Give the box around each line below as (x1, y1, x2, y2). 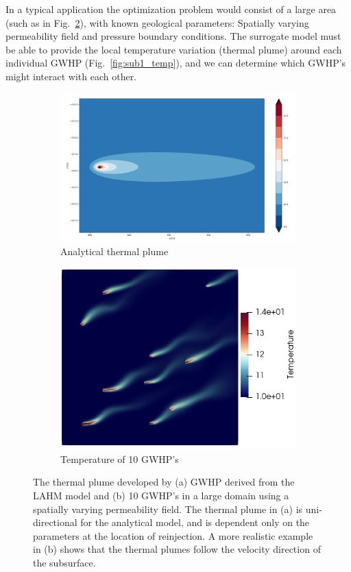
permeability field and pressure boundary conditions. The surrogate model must (5, 29, 341, 43)
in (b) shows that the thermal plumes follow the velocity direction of (33, 542, 321, 556)
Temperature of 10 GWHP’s (60, 451, 179, 466)
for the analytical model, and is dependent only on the (80, 515, 310, 529)
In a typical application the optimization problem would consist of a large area (5, 2, 337, 16)
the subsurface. (33, 556, 96, 569)
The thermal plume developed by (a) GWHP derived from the (33, 475, 295, 489)
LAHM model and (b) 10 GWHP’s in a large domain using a (33, 488, 289, 503)
